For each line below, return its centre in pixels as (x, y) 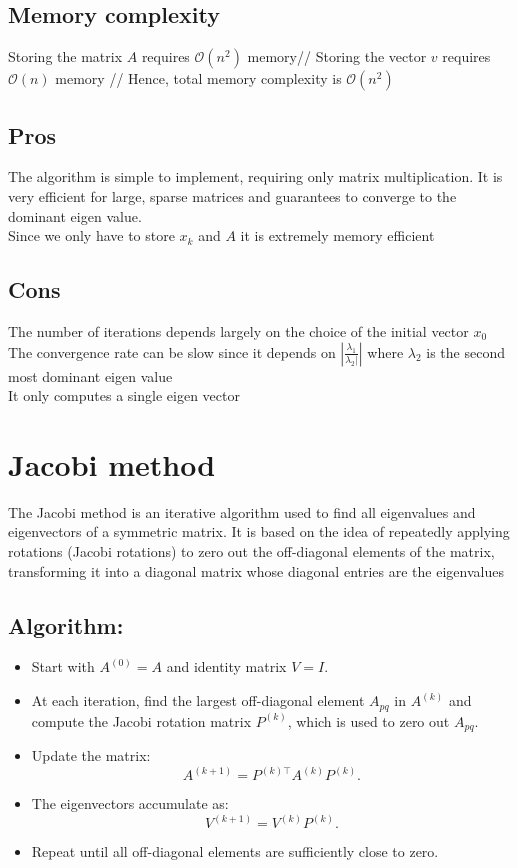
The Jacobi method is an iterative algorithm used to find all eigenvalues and (242, 511)
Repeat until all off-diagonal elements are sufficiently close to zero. (235, 851)
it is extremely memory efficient (337, 235)
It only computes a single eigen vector (124, 395)
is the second (465, 351)
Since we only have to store (91, 235)
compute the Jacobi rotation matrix (141, 720)
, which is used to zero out (368, 720)
